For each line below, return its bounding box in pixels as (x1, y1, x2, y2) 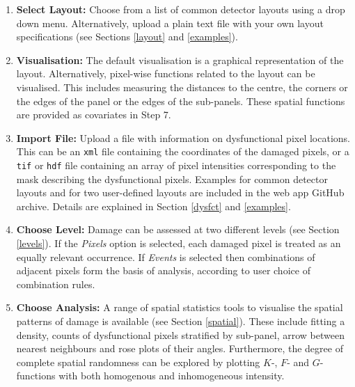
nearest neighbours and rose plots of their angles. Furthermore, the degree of (16, 341, 343, 356)
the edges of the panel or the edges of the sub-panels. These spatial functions (16, 93, 345, 108)
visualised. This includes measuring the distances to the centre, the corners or (16, 79, 348, 94)
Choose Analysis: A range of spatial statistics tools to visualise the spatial (16, 300, 343, 315)
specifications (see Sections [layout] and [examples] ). (16, 29, 238, 44)
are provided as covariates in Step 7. (16, 107, 171, 122)
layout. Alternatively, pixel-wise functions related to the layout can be (16, 66, 315, 81)
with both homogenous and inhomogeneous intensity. (58, 368, 285, 383)
